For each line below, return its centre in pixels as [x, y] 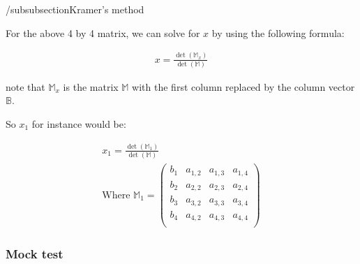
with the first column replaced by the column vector [243, 86]
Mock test [35, 254]
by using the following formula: [278, 32]
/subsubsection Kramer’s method [75, 9]
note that [25, 86]
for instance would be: [79, 124]
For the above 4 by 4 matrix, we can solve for [103, 32]
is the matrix [91, 86]
